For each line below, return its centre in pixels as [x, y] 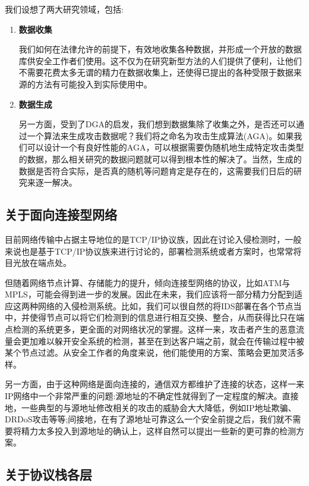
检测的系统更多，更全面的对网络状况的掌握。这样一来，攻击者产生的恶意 [154, 329]
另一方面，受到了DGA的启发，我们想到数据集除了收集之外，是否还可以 [157, 124]
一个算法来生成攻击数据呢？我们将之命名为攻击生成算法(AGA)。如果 [160, 135]
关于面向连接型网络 [61, 214]
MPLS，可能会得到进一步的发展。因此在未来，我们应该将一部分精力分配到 [149, 294]
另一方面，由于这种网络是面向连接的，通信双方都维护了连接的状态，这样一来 [154, 384]
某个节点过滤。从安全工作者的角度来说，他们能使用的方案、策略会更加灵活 [150, 352]
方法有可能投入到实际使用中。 [94, 84]
